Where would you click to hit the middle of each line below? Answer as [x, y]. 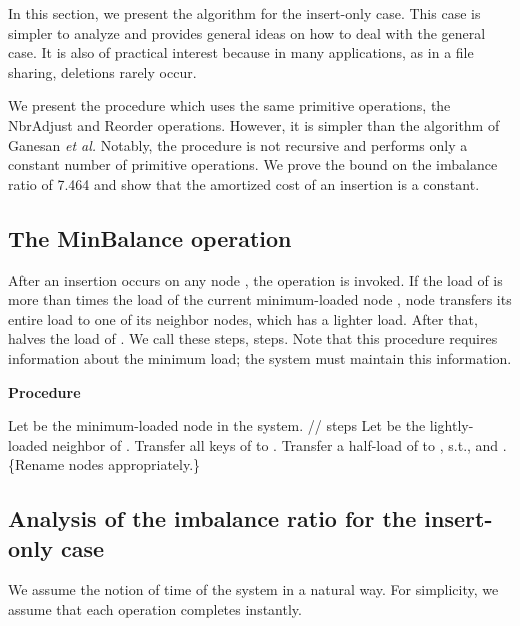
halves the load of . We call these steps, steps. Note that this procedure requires [253, 338]
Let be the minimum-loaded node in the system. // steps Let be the [217, 425]
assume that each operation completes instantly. [155, 609]
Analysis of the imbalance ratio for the [212, 518]
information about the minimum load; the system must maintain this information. [260, 357]
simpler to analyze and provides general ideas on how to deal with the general [247, 32]
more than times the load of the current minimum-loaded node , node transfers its [260, 299]
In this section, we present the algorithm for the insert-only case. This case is [244, 13]
